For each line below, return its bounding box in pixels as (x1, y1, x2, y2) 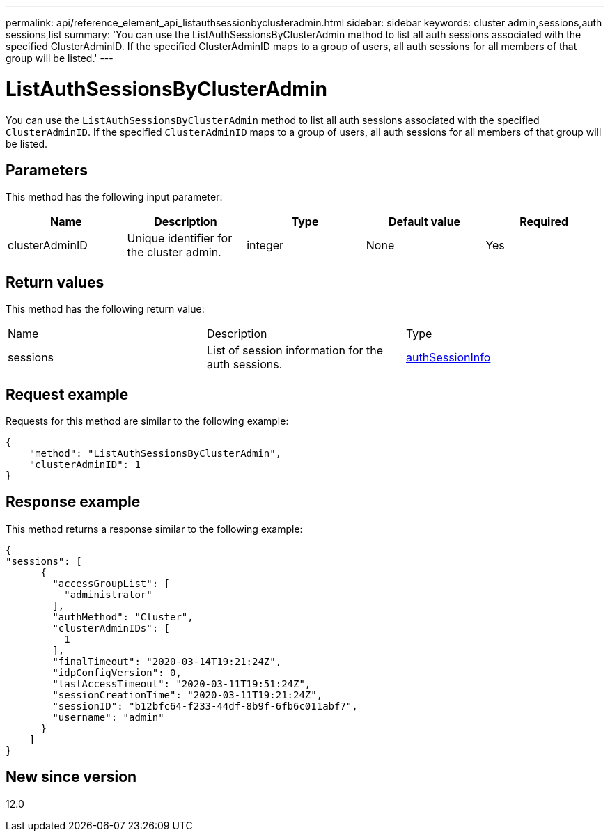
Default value (388, 214, 461, 229)
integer (247, 238, 284, 253)
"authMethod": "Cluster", (52, 611, 194, 623)
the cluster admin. (127, 245, 221, 260)
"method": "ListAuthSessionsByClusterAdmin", (29, 448, 282, 460)
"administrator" (64, 588, 152, 600)
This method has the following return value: (6, 303, 205, 315)
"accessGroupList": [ (52, 577, 171, 589)
